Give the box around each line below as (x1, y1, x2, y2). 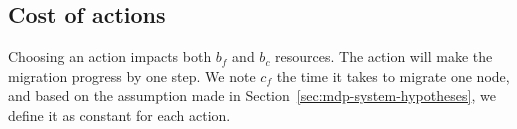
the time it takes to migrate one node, (276, 65, 510, 86)
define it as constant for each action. (8, 104, 231, 125)
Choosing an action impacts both (8, 46, 212, 67)
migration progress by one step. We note (8, 65, 256, 86)
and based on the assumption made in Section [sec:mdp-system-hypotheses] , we (8, 85, 496, 106)
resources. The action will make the (275, 46, 493, 67)
